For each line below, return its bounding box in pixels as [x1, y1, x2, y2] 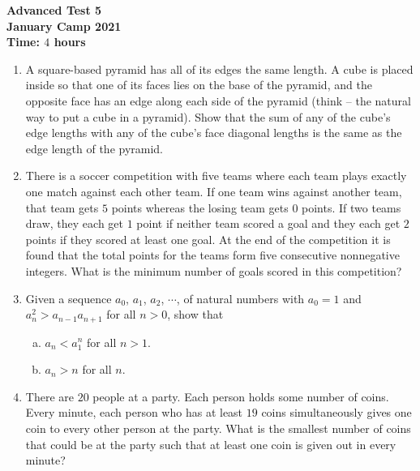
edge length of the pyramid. [25, 139, 164, 156]
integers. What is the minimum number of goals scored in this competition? [25, 262, 402, 279]
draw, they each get [25, 215, 123, 232]
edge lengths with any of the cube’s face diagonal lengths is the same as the [25, 124, 402, 141]
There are [25, 388, 74, 405]
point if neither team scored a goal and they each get [136, 215, 401, 232]
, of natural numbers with [176, 289, 305, 306]
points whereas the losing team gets [111, 199, 289, 216]
